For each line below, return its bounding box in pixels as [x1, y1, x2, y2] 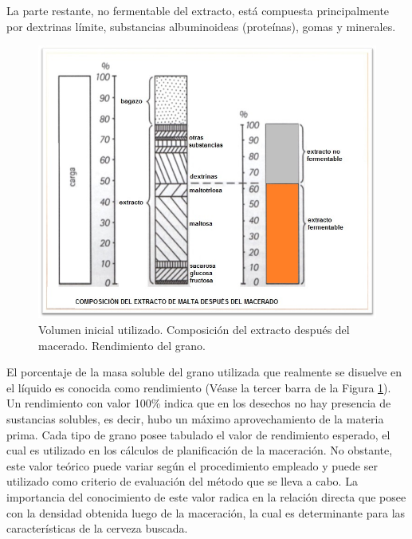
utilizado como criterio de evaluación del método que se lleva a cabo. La [6, 473, 358, 490]
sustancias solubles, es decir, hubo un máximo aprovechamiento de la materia [6, 410, 384, 427]
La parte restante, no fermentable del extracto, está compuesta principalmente [6, 2, 390, 18]
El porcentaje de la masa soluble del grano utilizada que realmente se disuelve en [6, 364, 402, 380]
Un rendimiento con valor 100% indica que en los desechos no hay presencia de [6, 395, 391, 411]
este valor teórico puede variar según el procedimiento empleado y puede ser [6, 457, 378, 474]
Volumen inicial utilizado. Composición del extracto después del [38, 321, 350, 337]
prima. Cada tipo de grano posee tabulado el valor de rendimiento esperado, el [6, 426, 390, 443]
